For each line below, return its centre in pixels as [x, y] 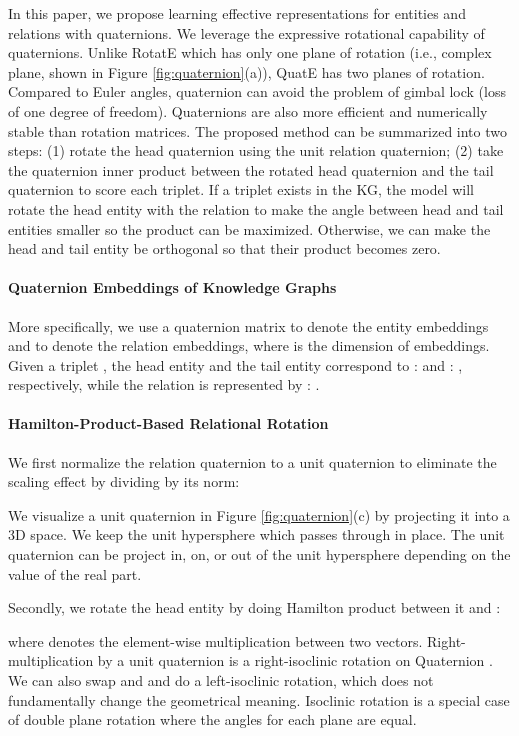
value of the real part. [75, 573]
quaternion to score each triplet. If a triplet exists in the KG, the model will [241, 189]
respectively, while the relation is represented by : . [164, 384]
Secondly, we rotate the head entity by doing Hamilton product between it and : [254, 607]
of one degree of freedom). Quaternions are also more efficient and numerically [248, 110]
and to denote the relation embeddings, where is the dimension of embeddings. [249, 345]
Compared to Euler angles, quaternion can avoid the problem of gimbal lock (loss [257, 91]
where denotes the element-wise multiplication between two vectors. [215, 640]
